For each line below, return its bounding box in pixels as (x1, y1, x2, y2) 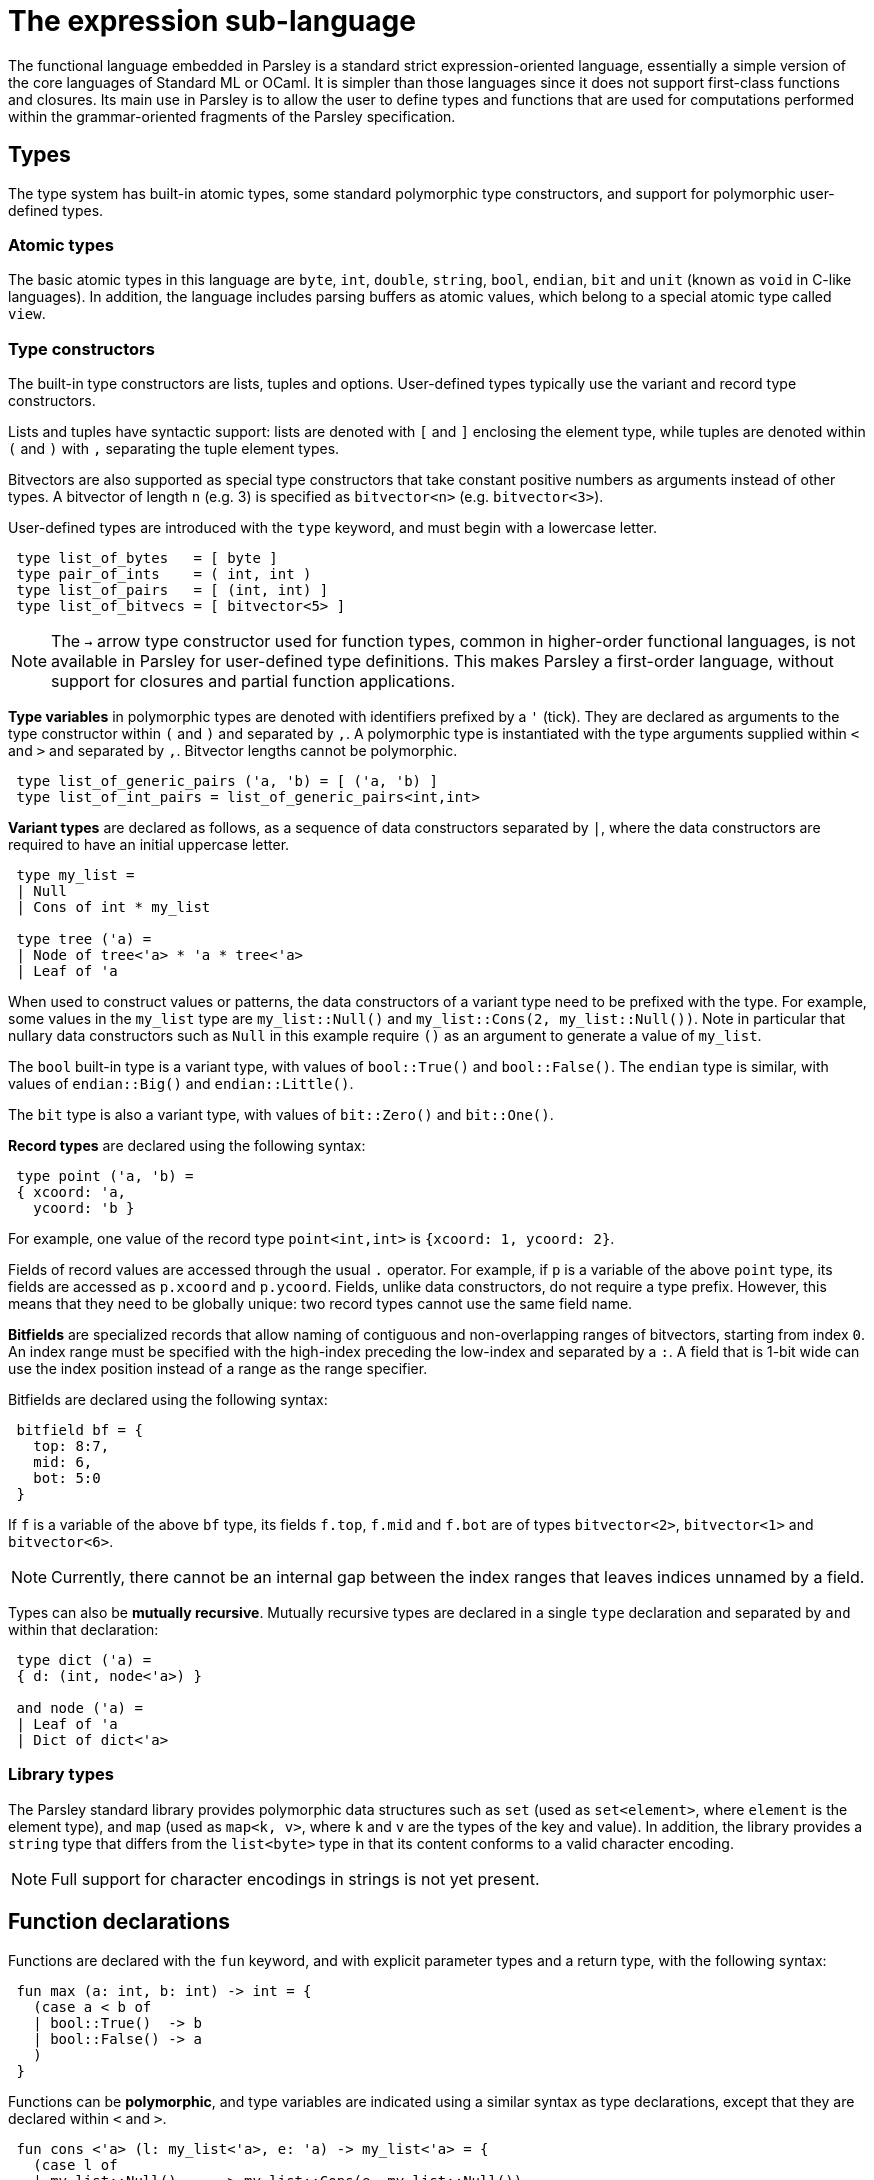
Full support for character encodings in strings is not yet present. (51, 1868, 540, 1889)
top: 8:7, (33, 1438, 110, 1455)
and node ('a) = (16, 1700, 143, 1717)
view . (8, 305, 46, 323)
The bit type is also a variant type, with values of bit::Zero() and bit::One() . (8, 1106, 554, 1124)
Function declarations (8, 1909, 230, 1935)
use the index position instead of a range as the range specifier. (8, 1360, 428, 1378)
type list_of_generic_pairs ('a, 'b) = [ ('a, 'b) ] (16, 773, 438, 790)
